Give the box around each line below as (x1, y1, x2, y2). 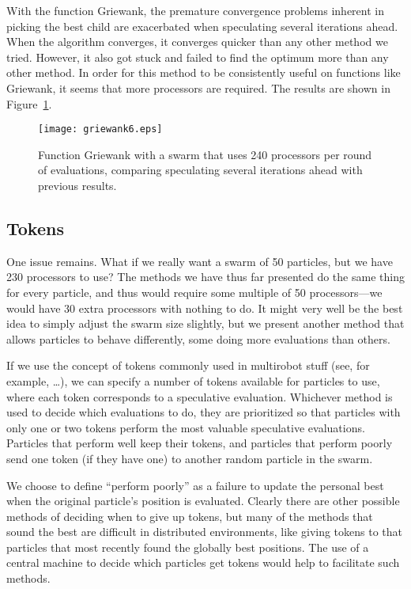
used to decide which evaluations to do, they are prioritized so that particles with (6, 404, 401, 420)
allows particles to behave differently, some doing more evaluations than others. (6, 330, 390, 347)
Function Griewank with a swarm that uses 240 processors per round (38, 146, 372, 162)
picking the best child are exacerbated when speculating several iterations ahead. (6, 17, 398, 34)
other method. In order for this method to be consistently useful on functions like (6, 64, 401, 81)
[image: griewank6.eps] (38, 123, 163, 135)
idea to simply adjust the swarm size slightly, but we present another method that (6, 315, 405, 332)
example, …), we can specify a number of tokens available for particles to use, (6, 372, 380, 389)
